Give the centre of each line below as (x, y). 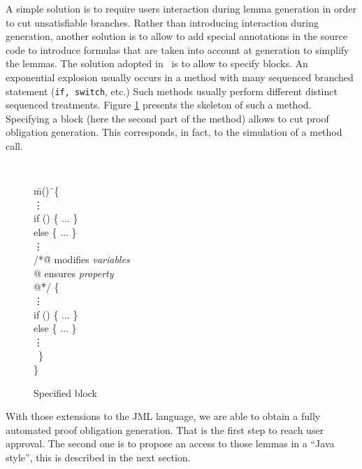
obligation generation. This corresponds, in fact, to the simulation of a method (174, 132)
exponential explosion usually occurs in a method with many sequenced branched (180, 77)
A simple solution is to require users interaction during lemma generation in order (181, 8)
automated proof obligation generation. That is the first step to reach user (165, 429)
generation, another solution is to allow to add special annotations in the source (176, 36)
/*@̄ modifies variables (82, 259)
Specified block (66, 392)
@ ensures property (74, 273)
